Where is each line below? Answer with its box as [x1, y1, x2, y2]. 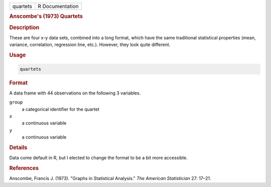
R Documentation [38, 3, 79, 9]
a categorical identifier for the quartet [22, 106, 100, 112]
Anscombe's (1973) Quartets [9, 13, 83, 20]
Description [9, 24, 40, 31]
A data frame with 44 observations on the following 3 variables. [9, 90, 141, 96]
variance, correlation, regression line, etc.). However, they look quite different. [9, 41, 171, 47]
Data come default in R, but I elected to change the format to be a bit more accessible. [9, 155, 188, 161]
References [9, 164, 39, 171]
